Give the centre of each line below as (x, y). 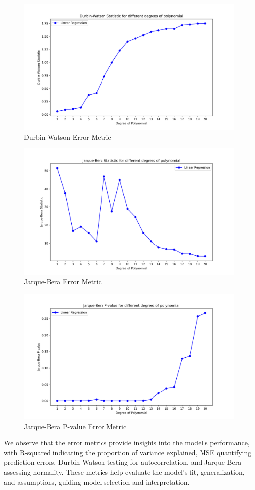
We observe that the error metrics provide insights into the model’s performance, (127, 443)
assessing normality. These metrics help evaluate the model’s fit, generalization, (124, 472)
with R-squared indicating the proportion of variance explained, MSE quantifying (128, 452)
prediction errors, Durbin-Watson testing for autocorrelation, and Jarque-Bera (123, 462)
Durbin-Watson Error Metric (68, 136)
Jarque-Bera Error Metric (63, 281)
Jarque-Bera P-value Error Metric (75, 426)
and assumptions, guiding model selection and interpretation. (97, 481)
